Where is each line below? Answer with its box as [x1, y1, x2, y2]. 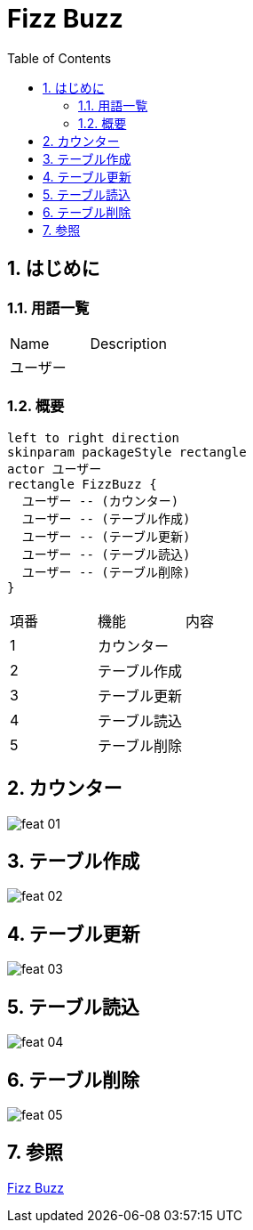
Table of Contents [7, 50, 112, 66]
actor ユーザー [7, 461, 102, 476]
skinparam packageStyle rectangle [7, 444, 247, 459]
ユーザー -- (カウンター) [21, 493, 179, 508]
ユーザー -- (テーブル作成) [21, 511, 191, 526]
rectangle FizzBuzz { [7, 476, 157, 491]
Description [90, 334, 167, 352]
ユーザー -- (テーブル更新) [21, 529, 191, 544]
